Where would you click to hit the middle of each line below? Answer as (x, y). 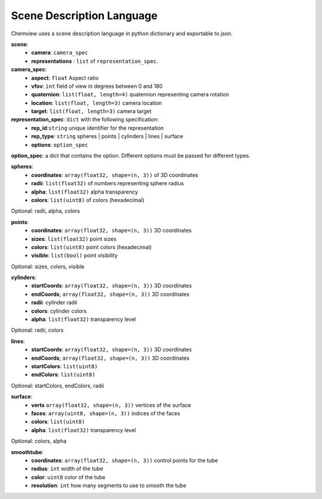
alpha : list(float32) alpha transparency (85, 192)
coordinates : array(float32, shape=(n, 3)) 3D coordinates (112, 231)
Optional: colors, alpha (39, 441)
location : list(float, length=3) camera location (97, 103)
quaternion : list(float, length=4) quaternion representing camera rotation (130, 94)
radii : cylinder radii (54, 302)
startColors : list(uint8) (64, 366)
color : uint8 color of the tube (68, 477)
